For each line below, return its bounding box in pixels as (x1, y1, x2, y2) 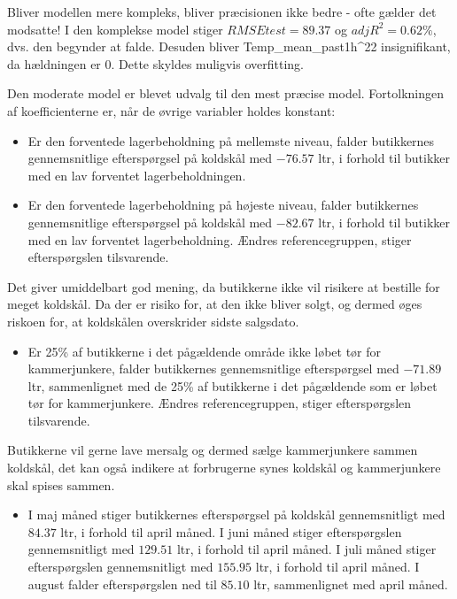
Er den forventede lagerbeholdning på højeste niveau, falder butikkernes (27, 196, 419, 214)
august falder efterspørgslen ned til (27, 574, 217, 593)
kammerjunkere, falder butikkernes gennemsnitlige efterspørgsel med (27, 359, 399, 378)
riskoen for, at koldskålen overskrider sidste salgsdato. (7, 311, 299, 330)
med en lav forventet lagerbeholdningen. (27, 165, 246, 184)
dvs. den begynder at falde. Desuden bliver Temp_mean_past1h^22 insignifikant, (7, 37, 451, 56)
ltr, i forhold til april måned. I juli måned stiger (176, 540, 437, 558)
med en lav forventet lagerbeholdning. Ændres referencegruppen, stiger (27, 230, 412, 249)
